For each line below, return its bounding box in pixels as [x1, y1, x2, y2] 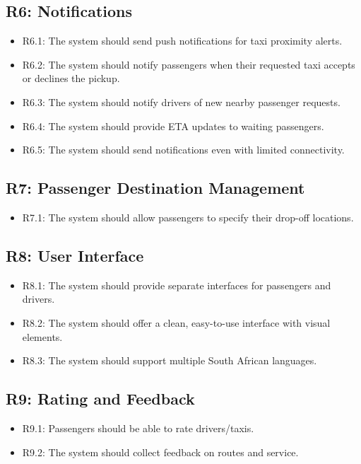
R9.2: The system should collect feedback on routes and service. [22, 444, 299, 459]
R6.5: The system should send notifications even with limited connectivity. [22, 142, 345, 157]
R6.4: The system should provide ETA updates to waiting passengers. [22, 118, 324, 133]
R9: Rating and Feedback [6, 388, 195, 410]
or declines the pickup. [22, 71, 120, 86]
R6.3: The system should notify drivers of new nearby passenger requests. [22, 94, 341, 109]
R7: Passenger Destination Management [6, 177, 305, 199]
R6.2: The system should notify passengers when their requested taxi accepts [22, 57, 355, 71]
